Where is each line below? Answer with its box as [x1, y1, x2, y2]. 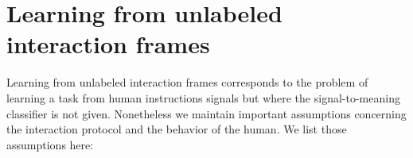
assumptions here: [6, 136, 94, 152]
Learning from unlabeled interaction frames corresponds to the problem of [6, 74, 368, 91]
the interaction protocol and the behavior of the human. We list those [6, 121, 347, 137]
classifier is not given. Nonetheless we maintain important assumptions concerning [6, 105, 407, 121]
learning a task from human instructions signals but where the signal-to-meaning [6, 89, 400, 106]
